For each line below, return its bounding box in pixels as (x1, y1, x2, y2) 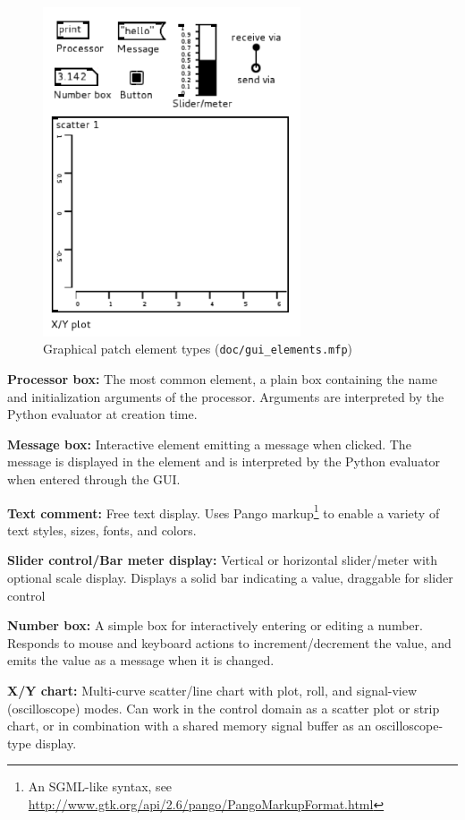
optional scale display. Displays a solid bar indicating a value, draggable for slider (7, 568, 453, 586)
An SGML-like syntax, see (28, 777, 173, 796)
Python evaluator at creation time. (7, 405, 198, 423)
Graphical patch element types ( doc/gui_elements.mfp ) (43, 339, 353, 358)
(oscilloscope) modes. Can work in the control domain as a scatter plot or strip (7, 698, 440, 717)
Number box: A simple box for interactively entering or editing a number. (7, 616, 423, 635)
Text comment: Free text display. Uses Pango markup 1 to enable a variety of (7, 500, 440, 522)
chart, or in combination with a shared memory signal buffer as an (7, 716, 372, 735)
